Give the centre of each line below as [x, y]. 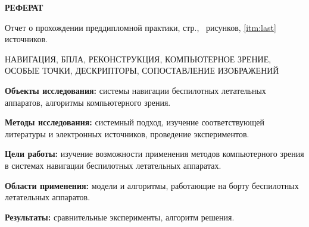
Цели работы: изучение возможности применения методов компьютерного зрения [154, 154]
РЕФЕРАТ [24, 7]
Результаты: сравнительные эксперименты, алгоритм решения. [120, 217]
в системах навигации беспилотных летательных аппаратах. [113, 165]
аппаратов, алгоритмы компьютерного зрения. [88, 102]
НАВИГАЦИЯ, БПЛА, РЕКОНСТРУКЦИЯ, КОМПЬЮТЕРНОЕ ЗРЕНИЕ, [138, 59]
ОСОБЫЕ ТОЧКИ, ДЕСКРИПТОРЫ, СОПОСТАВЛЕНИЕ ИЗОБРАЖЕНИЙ [142, 70]
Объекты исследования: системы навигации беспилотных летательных [135, 90]
